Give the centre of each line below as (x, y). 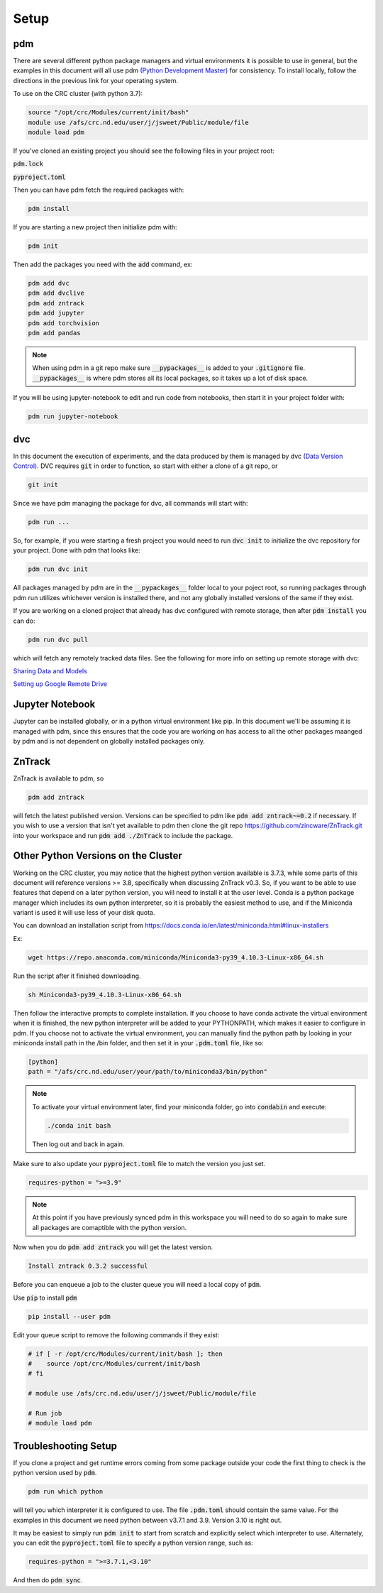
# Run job (45, 1413)
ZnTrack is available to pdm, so (59, 778)
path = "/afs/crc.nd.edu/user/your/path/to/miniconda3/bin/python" (148, 1072)
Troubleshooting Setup (65, 1446)
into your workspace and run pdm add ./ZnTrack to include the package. (123, 835)
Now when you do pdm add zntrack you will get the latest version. (113, 1247)
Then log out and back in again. (78, 1144)
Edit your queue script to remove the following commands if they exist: (116, 1334)
